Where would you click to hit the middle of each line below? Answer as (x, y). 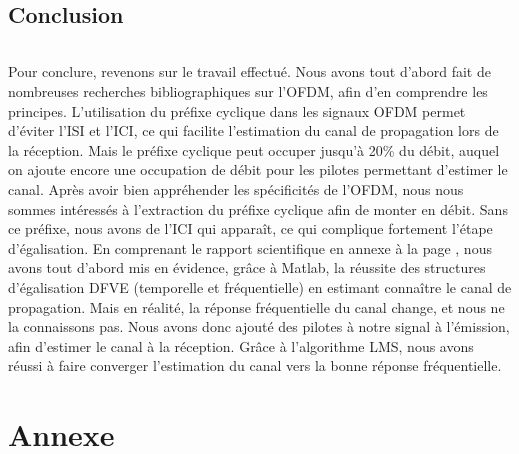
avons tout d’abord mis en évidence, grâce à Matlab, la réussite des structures (247, 267)
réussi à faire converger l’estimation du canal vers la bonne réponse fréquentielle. (255, 365)
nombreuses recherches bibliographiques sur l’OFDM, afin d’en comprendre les (248, 90)
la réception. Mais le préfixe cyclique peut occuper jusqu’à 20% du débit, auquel (254, 149)
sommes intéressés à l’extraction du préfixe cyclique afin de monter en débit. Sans (258, 208)
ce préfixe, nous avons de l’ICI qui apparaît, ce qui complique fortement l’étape (250, 228)
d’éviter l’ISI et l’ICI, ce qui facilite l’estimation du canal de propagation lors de (253, 130)
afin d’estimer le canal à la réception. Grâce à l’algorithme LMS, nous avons (241, 345)
